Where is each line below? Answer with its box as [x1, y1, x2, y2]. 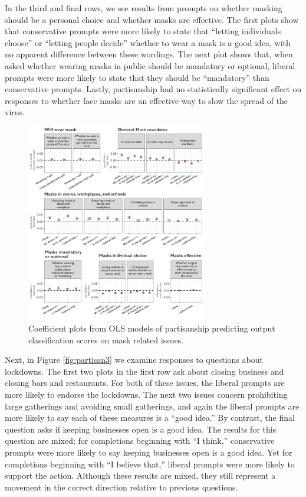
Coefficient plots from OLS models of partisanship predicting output [28, 322, 275, 334]
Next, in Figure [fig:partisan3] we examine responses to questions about [5, 353, 263, 366]
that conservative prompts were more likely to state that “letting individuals [5, 25, 281, 37]
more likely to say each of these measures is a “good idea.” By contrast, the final [5, 411, 295, 424]
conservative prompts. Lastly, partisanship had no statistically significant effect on [5, 83, 302, 95]
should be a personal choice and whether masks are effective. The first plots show [5, 13, 299, 25]
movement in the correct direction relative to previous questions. [5, 480, 238, 493]
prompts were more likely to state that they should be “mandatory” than [5, 71, 269, 83]
